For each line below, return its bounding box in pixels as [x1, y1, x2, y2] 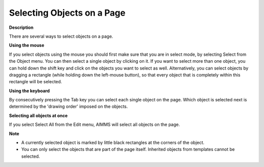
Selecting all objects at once [9, 113, 68, 119]
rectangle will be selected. [9, 79, 62, 85]
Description [9, 24, 34, 30]
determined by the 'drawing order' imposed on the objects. [9, 103, 128, 110]
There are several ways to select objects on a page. [9, 33, 113, 39]
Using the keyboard [9, 88, 50, 94]
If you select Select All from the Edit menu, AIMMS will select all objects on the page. [9, 121, 180, 127]
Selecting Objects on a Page [9, 7, 126, 18]
